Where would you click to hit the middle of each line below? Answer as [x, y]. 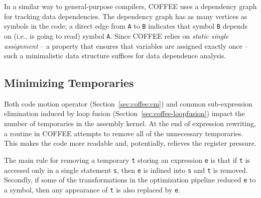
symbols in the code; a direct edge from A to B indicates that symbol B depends [126, 26]
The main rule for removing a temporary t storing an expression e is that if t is [127, 160]
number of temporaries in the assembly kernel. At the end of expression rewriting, [130, 123]
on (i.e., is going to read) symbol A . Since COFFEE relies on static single [116, 35]
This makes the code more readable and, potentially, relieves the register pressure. [130, 143]
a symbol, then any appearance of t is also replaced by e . [92, 189]
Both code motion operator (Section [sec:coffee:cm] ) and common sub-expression [128, 103]
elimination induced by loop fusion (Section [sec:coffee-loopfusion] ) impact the [124, 113]
